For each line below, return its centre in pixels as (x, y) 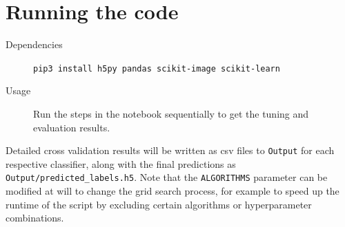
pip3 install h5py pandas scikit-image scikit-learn (157, 68)
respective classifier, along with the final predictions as (121, 163)
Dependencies (34, 44)
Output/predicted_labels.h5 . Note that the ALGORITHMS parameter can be (167, 177)
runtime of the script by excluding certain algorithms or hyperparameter (159, 204)
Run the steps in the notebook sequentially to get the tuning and (171, 113)
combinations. (35, 218)
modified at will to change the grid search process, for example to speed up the (172, 191)
